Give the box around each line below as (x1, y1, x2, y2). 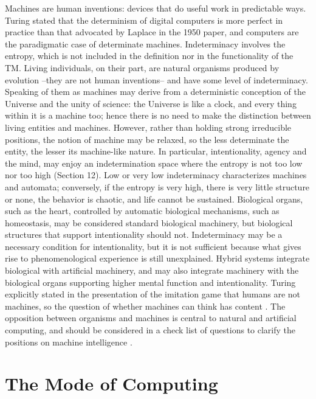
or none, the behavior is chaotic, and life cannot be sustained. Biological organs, (5, 192, 303, 205)
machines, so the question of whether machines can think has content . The (5, 299, 286, 312)
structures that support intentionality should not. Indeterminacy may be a (5, 228, 283, 241)
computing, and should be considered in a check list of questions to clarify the (5, 324, 296, 336)
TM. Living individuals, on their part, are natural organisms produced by (5, 61, 280, 74)
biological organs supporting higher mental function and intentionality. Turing (5, 276, 296, 288)
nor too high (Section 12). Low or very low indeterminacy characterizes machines (5, 168, 307, 181)
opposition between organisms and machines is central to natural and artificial (5, 311, 297, 324)
